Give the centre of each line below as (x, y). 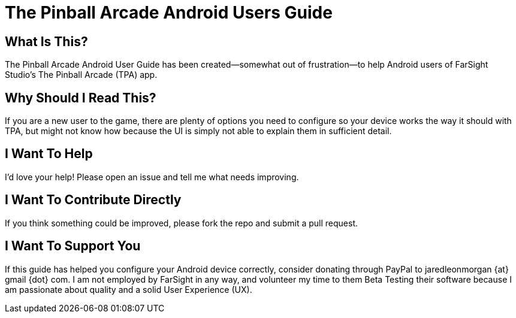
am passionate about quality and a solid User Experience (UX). (129, 289)
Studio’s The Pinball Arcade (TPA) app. (81, 75)
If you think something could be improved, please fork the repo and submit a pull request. (181, 223)
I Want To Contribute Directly (93, 200)
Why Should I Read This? (81, 98)
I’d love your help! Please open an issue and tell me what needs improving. (152, 177)
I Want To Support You (73, 246)
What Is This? (46, 41)
